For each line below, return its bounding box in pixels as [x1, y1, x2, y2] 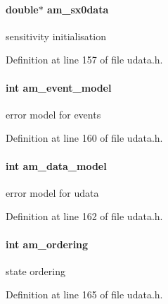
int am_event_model [6, 80, 112, 95]
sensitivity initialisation [6, 28, 106, 43]
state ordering [6, 263, 65, 278]
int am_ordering [6, 236, 89, 251]
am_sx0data [47, 1, 109, 16]
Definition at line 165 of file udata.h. [6, 287, 163, 302]
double [6, 1, 39, 16]
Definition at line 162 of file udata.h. [6, 209, 163, 224]
